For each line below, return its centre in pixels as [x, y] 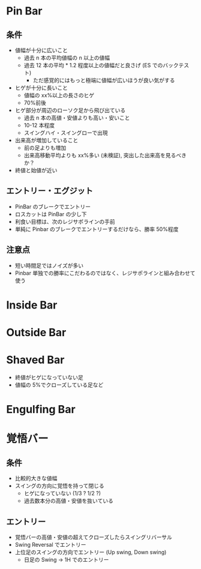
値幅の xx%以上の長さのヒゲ [59, 95]
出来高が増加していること [46, 140]
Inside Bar [32, 305]
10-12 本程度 [39, 125]
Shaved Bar [35, 360]
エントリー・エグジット [49, 191]
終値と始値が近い [36, 170]
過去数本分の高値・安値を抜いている [69, 501]
